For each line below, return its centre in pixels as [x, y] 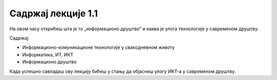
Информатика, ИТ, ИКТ [48, 54]
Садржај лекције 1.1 [54, 13]
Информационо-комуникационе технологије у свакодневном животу [98, 47]
